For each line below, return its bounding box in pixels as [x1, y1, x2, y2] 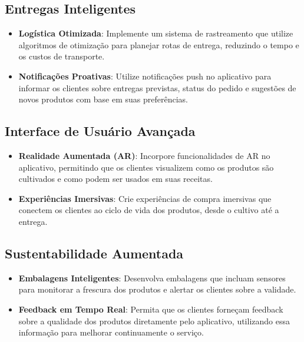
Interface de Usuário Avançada [5, 122, 196, 140]
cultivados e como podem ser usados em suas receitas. [18, 172, 213, 185]
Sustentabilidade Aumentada [5, 244, 184, 262]
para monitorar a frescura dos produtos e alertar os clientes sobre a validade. [18, 283, 296, 295]
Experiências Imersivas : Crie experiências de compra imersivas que [18, 192, 272, 204]
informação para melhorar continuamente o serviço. [18, 326, 204, 338]
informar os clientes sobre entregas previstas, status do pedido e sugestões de [18, 81, 296, 94]
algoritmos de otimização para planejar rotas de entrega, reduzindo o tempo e [18, 38, 299, 51]
